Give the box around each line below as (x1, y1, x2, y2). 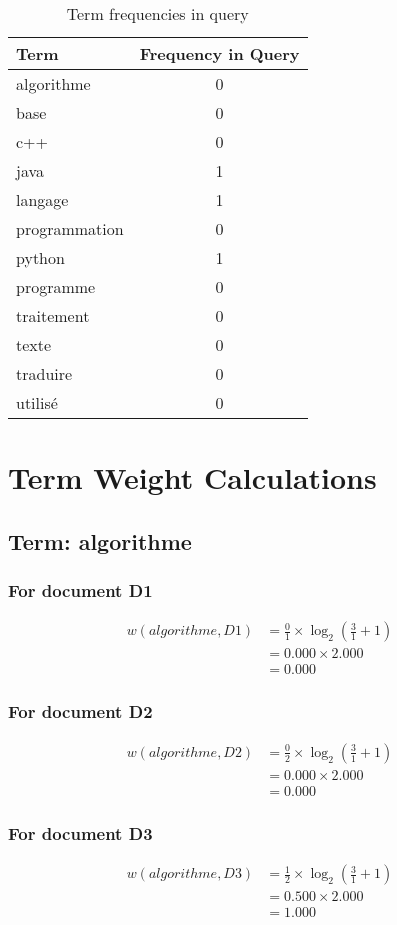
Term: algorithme (8, 525, 192, 556)
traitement (16, 304, 90, 327)
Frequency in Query (139, 42, 300, 65)
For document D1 (8, 578, 153, 603)
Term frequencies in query (66, 2, 249, 25)
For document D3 (8, 820, 153, 845)
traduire (16, 362, 73, 385)
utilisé (16, 391, 58, 414)
